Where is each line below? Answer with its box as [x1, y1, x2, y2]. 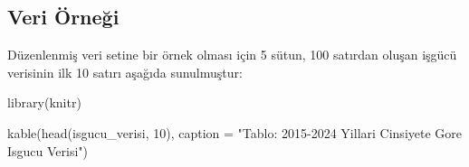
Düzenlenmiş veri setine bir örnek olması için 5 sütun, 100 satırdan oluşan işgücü [7, 45, 457, 64]
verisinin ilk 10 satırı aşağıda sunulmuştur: [7, 62, 243, 81]
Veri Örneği [7, 3, 120, 31]
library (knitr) [7, 93, 81, 112]
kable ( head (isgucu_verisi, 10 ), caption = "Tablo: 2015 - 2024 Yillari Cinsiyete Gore [7, 123, 463, 142]
